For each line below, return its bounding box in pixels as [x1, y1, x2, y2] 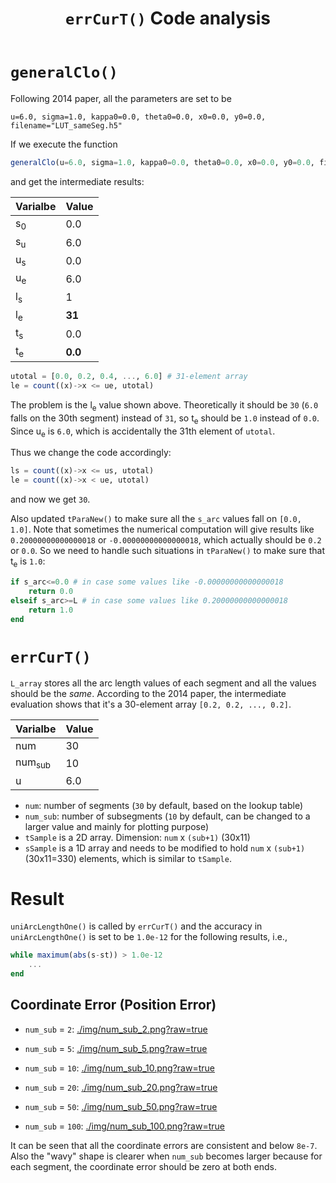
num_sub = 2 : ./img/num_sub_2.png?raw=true [24, 1023, 208, 1035]
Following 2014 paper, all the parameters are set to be [10, 92, 232, 104]
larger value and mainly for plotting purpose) [24, 820, 210, 832]
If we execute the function [10, 138, 118, 150]
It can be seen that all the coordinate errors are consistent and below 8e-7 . [10, 1139, 318, 1151]
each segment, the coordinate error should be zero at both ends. [10, 1160, 278, 1172]
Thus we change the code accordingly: [10, 447, 172, 459]
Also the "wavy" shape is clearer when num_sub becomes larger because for [10, 1150, 323, 1162]
